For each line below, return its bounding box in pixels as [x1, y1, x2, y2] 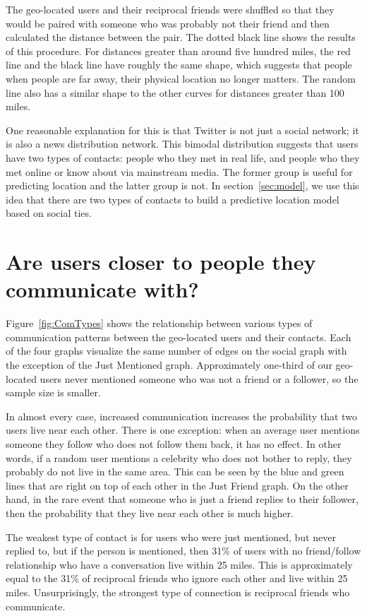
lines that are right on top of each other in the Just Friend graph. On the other [6, 478, 349, 492]
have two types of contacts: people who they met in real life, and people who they [6, 150, 360, 165]
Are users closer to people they [6, 247, 316, 276]
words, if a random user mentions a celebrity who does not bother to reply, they [6, 450, 352, 465]
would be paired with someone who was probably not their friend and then [6, 16, 330, 30]
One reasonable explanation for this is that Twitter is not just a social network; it [6, 122, 359, 137]
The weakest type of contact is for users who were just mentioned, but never [6, 529, 336, 544]
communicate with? [6, 275, 199, 304]
